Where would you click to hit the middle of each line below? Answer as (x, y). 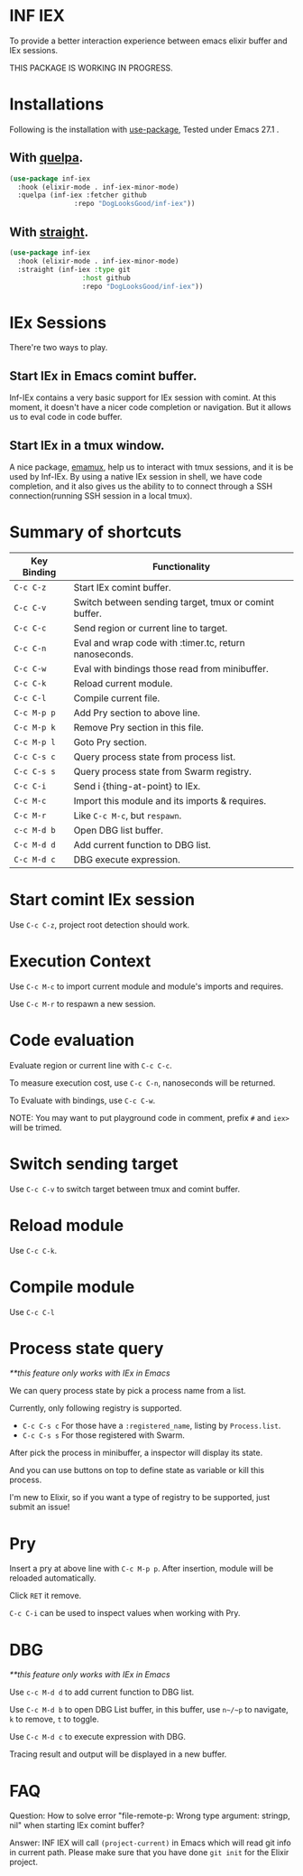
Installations (57, 104)
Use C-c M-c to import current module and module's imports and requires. (147, 986)
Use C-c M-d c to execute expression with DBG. (98, 1737)
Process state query (87, 1348)
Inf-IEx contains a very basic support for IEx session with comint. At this (143, 397)
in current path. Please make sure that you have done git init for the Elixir (149, 1853)
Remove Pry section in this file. (139, 727)
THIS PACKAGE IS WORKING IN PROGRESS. (91, 68)
